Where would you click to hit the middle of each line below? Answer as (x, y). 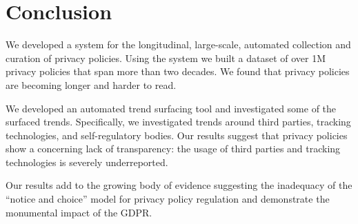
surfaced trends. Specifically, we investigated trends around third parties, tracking (178, 122)
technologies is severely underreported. (87, 162)
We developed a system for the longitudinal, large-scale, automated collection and (178, 44)
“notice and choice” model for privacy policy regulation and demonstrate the (168, 199)
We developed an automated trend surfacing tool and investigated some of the (171, 108)
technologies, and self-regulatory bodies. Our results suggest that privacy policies (177, 135)
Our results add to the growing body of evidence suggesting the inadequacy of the (179, 185)
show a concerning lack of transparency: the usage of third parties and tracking (173, 149)
